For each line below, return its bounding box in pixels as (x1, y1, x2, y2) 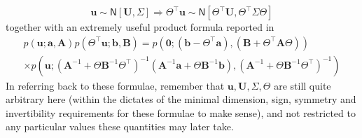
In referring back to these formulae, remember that (6, 78, 225, 92)
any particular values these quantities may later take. (6, 119, 234, 134)
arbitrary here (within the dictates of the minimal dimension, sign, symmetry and (6, 92, 356, 106)
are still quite (274, 78, 331, 92)
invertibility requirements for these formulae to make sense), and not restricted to (6, 105, 356, 120)
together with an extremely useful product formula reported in (6, 20, 274, 34)
